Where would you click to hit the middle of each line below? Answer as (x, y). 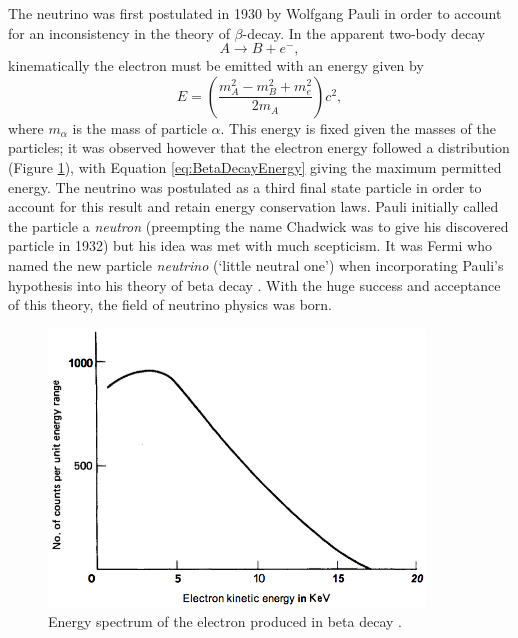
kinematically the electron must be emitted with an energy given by (216, 65)
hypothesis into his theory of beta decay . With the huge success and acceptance (254, 284)
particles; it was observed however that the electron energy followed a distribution (259, 147)
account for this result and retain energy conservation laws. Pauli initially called (253, 206)
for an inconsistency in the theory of (119, 32)
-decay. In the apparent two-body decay (364, 32)
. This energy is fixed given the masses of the (358, 127)
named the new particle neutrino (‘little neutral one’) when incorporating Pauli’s (256, 264)
